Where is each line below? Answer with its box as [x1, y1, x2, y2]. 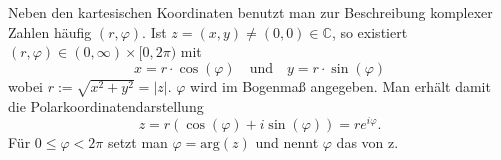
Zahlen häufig [8, 21, 92, 42]
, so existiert [331, 21, 408, 42]
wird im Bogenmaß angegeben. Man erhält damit [190, 75, 491, 96]
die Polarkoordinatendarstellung [8, 95, 204, 116]
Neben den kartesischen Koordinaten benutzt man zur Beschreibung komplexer [8, 2, 493, 22]
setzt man [107, 132, 168, 153]
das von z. [336, 132, 399, 153]
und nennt [255, 132, 319, 153]
